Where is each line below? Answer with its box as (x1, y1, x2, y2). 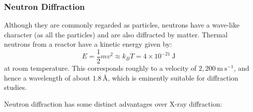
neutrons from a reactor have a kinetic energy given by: (4, 39, 172, 49)
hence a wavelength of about (4, 72, 91, 83)
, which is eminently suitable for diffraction (107, 72, 239, 83)
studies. (4, 82, 27, 92)
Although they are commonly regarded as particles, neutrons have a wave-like (4, 20, 240, 30)
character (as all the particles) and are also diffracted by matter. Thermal (4, 29, 228, 39)
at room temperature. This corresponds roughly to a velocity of (4, 63, 197, 73)
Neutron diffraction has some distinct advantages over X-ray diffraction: (4, 98, 222, 109)
